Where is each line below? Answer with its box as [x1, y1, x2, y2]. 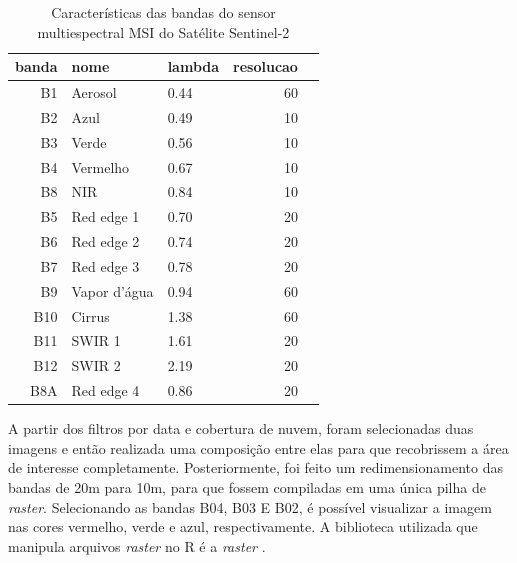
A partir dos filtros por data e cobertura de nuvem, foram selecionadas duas [8, 418, 474, 439]
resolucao [233, 56, 298, 77]
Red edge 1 [71, 206, 140, 227]
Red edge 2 [71, 231, 140, 252]
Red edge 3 [71, 255, 140, 276]
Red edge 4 [71, 380, 140, 401]
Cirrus [71, 305, 110, 326]
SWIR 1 [71, 330, 121, 351]
